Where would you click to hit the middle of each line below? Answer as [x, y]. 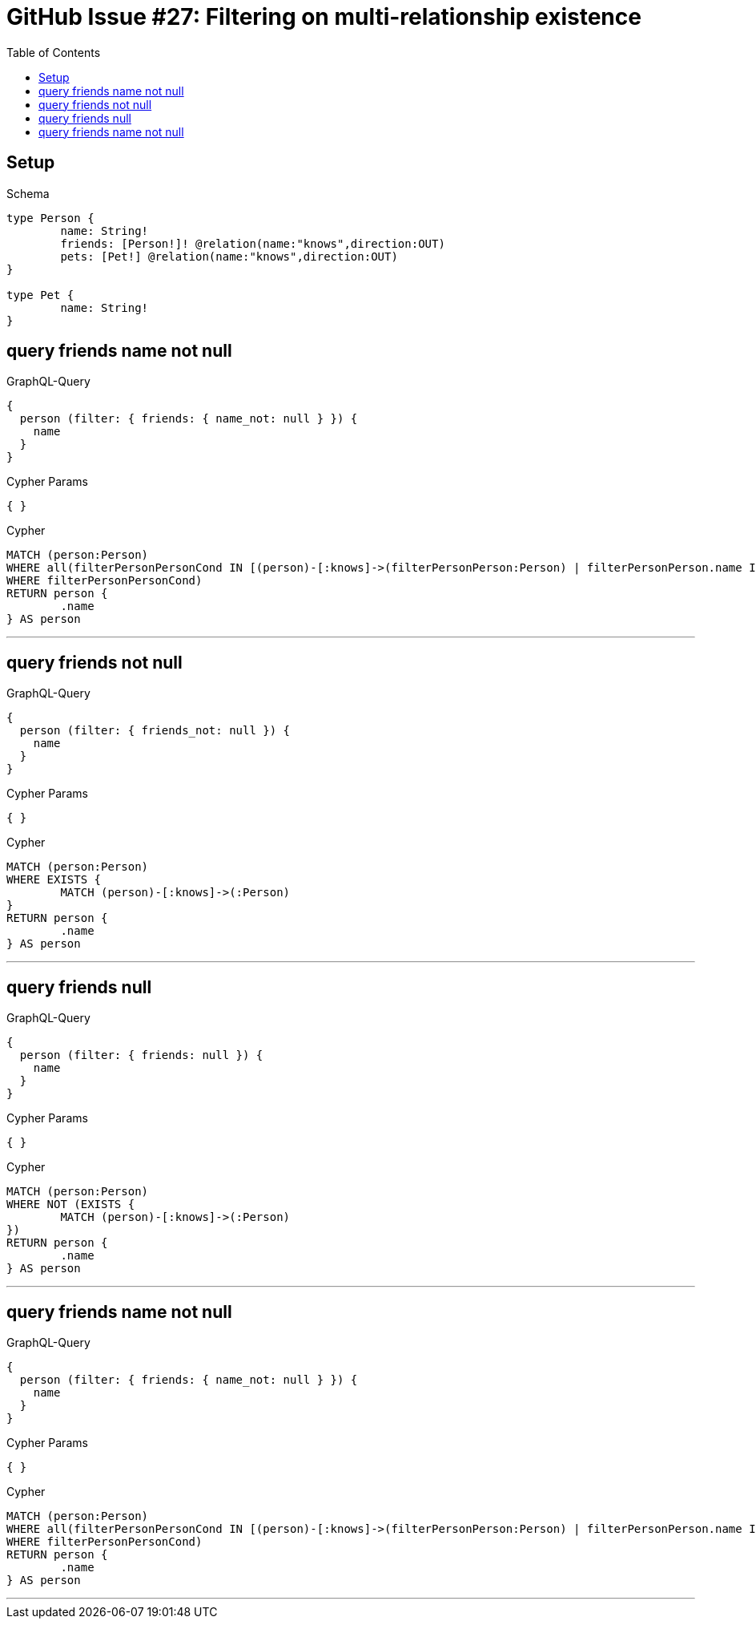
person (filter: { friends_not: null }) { [155, 731]
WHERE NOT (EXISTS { [71, 1205]
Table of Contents [54, 52]
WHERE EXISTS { [54, 880]
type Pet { [40, 295]
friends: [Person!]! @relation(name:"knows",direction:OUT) [253, 243]
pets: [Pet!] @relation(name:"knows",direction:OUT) [229, 256]
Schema [28, 193]
